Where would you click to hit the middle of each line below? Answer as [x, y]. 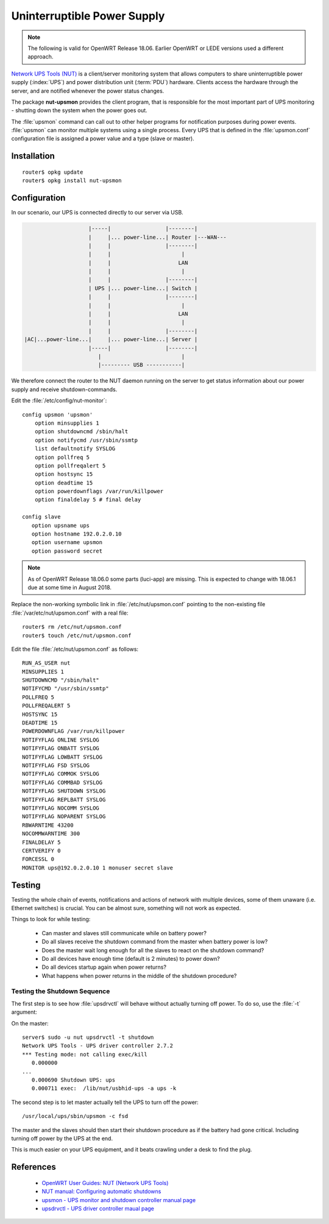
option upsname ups [61, 525]
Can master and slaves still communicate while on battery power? [124, 933]
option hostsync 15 [64, 474]
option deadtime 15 [64, 483]
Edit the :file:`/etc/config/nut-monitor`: [59, 401]
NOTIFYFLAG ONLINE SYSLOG [61, 740]
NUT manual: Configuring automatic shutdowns [101, 1192]
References [34, 1167]
